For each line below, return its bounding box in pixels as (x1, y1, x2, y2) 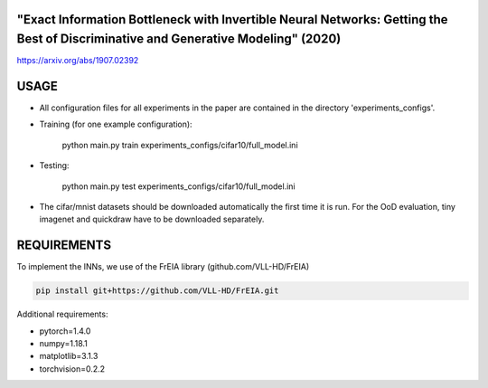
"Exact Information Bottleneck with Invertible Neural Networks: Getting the (16, 12, 448, 27)
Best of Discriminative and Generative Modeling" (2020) (16, 32, 342, 47)
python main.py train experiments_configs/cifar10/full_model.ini (61, 139, 298, 150)
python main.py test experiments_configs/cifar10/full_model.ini (61, 181, 296, 192)
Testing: (39, 160, 70, 171)
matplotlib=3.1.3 (39, 351, 99, 362)
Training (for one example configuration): (39, 118, 193, 130)
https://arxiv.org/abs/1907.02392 (16, 55, 139, 66)
